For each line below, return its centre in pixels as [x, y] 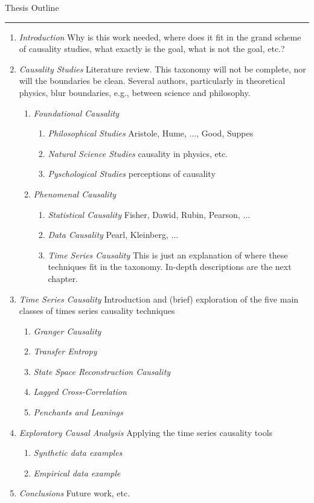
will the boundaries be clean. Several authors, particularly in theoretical [152, 81]
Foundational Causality [76, 113]
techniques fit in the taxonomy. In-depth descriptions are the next [170, 267]
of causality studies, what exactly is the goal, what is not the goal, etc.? [152, 49]
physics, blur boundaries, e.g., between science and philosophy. [135, 92]
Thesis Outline [32, 7]
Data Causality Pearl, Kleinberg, [108, 235]
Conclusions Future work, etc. [75, 493]
